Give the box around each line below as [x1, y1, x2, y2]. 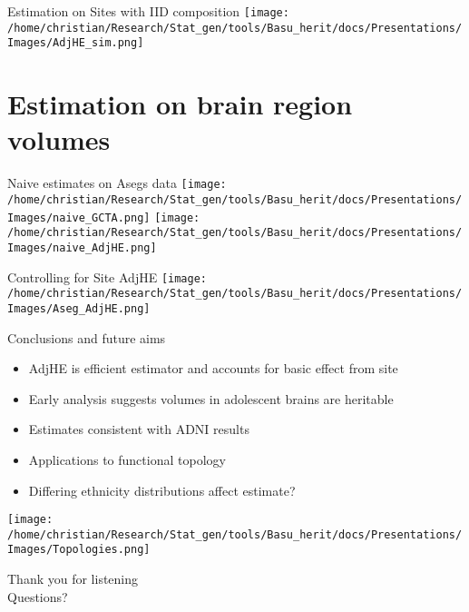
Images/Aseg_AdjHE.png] [7, 301, 151, 315]
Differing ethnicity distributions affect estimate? [28, 480, 296, 499]
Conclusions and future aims [7, 328, 166, 347]
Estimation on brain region [7, 85, 353, 123]
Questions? [7, 587, 68, 606]
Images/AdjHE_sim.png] [7, 36, 144, 50]
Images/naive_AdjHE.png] [7, 241, 157, 254]
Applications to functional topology [28, 449, 226, 469]
